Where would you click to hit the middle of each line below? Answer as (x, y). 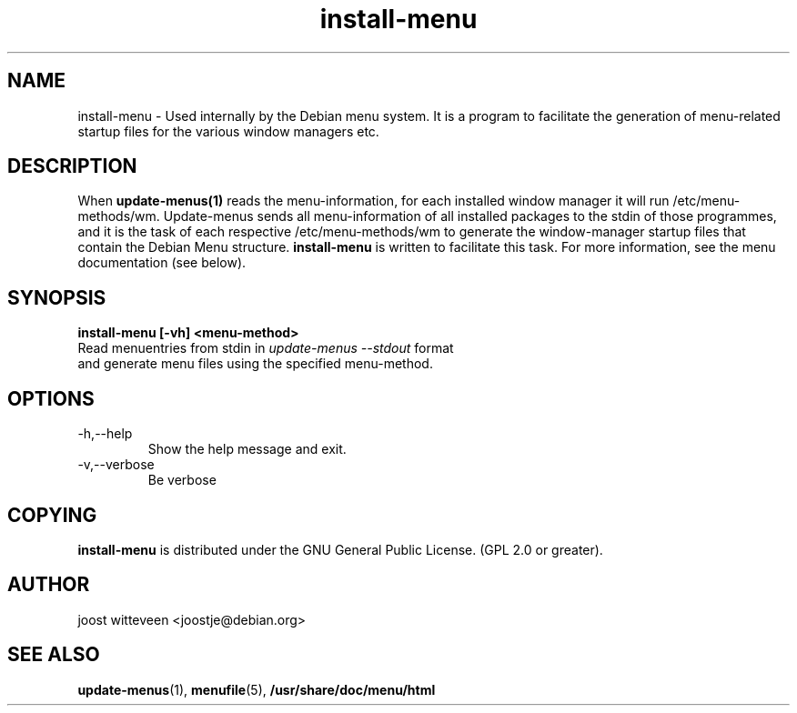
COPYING (52, 515)
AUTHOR (49, 585)
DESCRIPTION (72, 166)
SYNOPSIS (57, 297)
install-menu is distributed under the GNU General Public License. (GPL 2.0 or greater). (340, 549)
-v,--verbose (116, 465)
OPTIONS (51, 398)
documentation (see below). (162, 263)
